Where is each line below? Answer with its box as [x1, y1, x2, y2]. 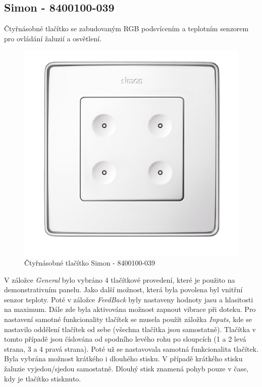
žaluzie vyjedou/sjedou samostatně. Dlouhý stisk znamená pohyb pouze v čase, [4, 363, 249, 373]
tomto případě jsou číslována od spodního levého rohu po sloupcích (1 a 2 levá [4, 334, 246, 344]
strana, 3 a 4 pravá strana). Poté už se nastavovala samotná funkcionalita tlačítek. [4, 343, 258, 354]
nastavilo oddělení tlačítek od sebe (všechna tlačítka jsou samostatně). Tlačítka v [4, 324, 256, 334]
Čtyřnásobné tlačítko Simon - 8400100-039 [24, 257, 155, 268]
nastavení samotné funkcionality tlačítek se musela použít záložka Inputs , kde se [4, 314, 252, 325]
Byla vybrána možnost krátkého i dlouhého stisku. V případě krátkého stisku [4, 353, 243, 364]
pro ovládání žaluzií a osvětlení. [4, 33, 102, 43]
